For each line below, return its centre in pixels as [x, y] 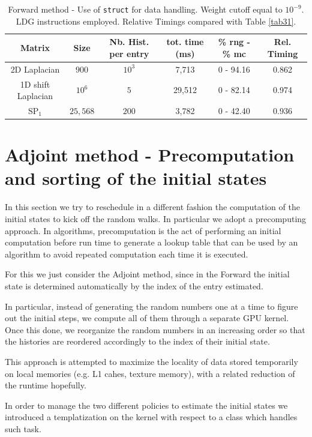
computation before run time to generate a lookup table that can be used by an [151, 242]
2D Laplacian [35, 69]
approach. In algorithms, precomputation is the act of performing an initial [143, 230]
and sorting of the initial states [136, 178]
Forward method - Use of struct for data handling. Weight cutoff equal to [145, 9]
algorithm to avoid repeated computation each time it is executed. [127, 254]
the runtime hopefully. [46, 385]
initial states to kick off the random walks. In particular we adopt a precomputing [156, 218]
